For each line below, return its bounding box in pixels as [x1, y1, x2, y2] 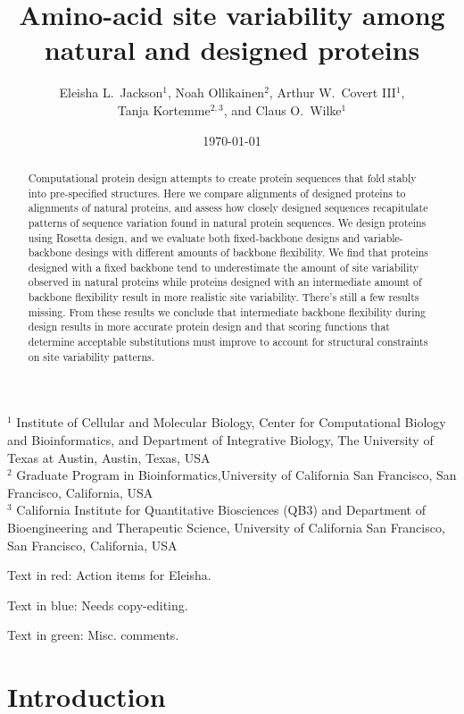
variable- [363, 230, 403, 245]
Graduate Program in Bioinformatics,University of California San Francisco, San [16, 466, 457, 484]
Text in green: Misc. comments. [7, 626, 179, 644]
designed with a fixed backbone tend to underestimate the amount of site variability [28, 259, 419, 274]
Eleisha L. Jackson [59, 83, 163, 102]
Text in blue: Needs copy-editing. [7, 595, 188, 614]
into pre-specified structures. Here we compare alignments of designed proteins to [28, 185, 406, 200]
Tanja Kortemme [117, 100, 211, 119]
